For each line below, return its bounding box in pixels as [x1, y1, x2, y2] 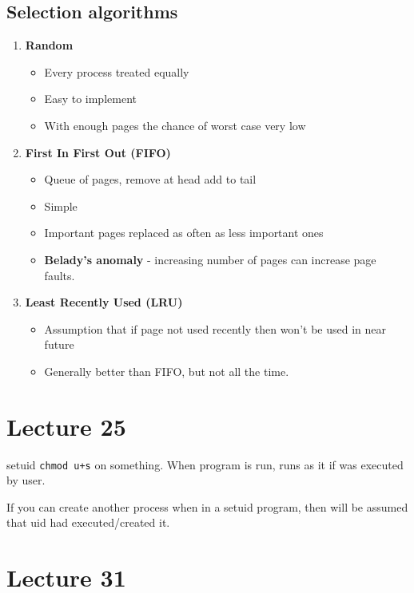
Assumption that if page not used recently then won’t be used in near [44, 320, 386, 337]
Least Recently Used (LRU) [25, 294, 183, 310]
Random [25, 37, 74, 53]
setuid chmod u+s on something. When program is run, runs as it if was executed [6, 456, 404, 472]
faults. [44, 267, 75, 283]
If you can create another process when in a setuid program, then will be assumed [6, 498, 408, 515]
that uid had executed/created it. [6, 514, 170, 531]
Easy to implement [44, 90, 137, 107]
